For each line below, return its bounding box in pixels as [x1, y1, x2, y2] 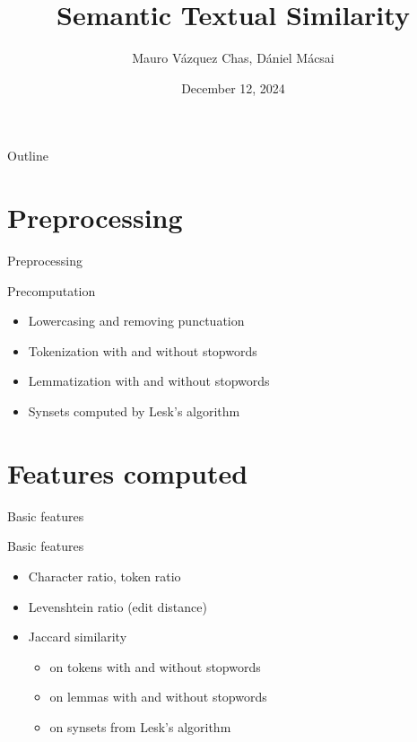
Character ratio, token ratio [28, 566, 181, 585]
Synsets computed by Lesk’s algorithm [28, 402, 240, 420]
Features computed [7, 454, 248, 491]
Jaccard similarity [28, 627, 127, 646]
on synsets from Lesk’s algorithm [49, 717, 231, 736]
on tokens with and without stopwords [49, 657, 261, 676]
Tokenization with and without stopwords [28, 341, 257, 360]
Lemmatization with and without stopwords [28, 371, 270, 390]
